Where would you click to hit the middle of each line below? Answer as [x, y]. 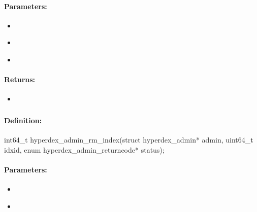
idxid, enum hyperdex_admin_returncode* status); [84, 149]
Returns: [20, 79]
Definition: [23, 120]
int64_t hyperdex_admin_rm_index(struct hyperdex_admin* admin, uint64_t [129, 140]
